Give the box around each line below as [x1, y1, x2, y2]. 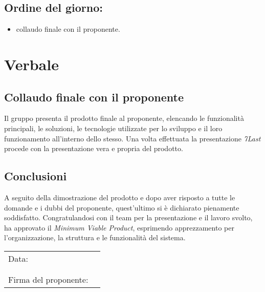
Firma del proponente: [8, 273, 89, 285]
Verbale [4, 53, 59, 74]
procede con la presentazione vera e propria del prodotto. [4, 143, 183, 154]
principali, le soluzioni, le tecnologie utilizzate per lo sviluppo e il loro [4, 122, 223, 133]
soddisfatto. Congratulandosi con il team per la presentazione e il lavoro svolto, [4, 212, 253, 223]
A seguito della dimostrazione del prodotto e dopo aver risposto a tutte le [4, 192, 235, 202]
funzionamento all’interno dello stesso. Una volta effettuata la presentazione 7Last [4, 133, 261, 143]
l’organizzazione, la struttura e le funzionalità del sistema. [4, 232, 186, 243]
